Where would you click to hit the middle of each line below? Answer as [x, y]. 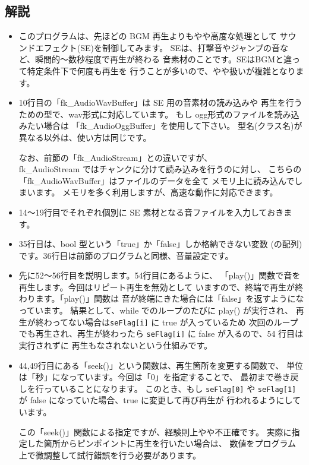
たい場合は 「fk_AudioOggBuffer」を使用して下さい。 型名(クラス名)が [165, 126]
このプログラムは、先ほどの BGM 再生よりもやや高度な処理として [148, 36]
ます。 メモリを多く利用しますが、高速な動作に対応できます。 [157, 192]
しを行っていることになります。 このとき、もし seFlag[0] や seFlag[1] [157, 388]
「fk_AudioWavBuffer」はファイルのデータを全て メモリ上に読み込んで [157, 180]
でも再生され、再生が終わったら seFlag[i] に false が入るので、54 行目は [161, 333]
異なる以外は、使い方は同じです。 [85, 137]
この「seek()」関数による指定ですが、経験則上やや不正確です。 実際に [155, 431]
